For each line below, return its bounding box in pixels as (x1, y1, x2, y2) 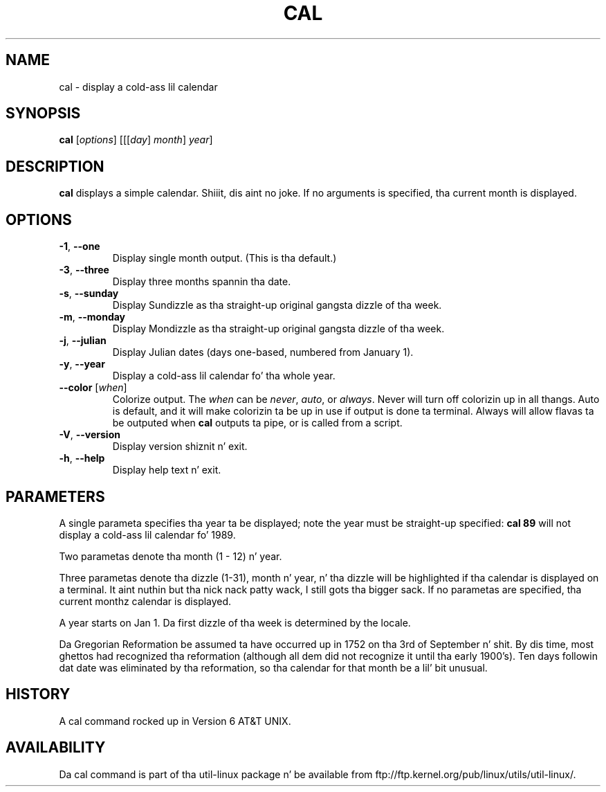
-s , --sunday (59, 287, 119, 300)
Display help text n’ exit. (112, 464, 221, 476)
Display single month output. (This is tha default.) (112, 252, 337, 264)
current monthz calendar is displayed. (59, 595, 232, 607)
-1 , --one (59, 240, 100, 253)
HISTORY (6, 685, 71, 703)
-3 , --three (59, 264, 109, 276)
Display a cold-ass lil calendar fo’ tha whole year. (112, 370, 336, 382)
